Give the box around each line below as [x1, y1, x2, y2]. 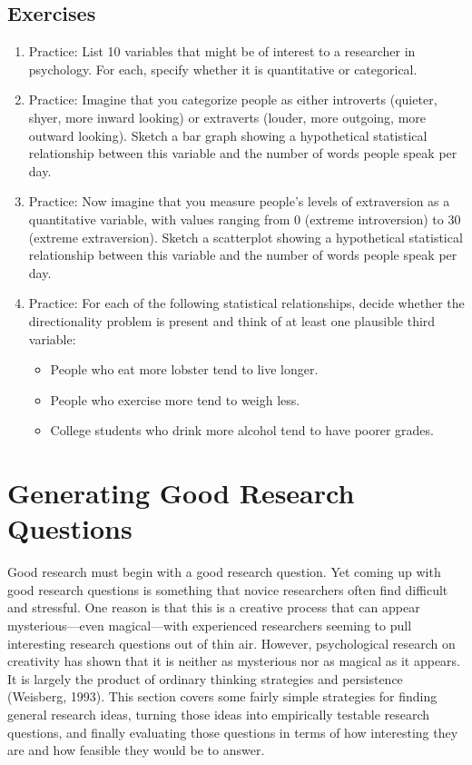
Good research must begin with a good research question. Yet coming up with [7, 562, 441, 581]
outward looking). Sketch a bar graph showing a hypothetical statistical [28, 125, 428, 144]
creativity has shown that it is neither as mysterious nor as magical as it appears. [7, 651, 461, 671]
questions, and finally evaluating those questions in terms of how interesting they [7, 722, 458, 741]
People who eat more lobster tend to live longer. [50, 360, 319, 379]
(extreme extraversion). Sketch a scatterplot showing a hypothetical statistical [28, 227, 463, 246]
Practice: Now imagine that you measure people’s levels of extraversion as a [28, 192, 450, 211]
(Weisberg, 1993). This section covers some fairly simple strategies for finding [7, 687, 438, 706]
